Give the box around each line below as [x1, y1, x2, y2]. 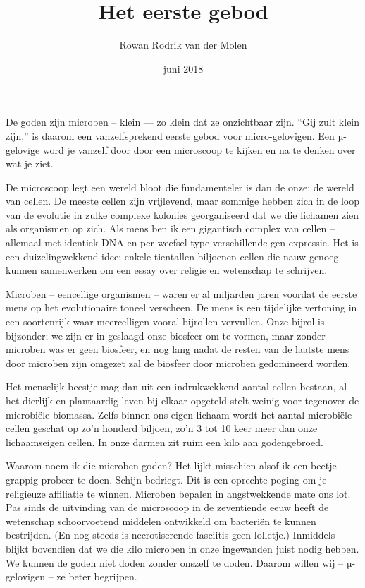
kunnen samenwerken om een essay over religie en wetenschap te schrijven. [6, 263, 328, 277]
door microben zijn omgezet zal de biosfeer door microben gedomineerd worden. [6, 355, 351, 370]
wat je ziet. [6, 156, 54, 171]
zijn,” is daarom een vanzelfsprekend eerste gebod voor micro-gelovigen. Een [6, 128, 335, 143]
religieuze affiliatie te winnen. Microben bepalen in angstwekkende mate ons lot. [6, 486, 351, 500]
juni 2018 [163, 61, 204, 76]
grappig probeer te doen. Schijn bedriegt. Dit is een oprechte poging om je [6, 472, 327, 486]
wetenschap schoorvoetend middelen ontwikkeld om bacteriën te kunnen [6, 513, 316, 528]
